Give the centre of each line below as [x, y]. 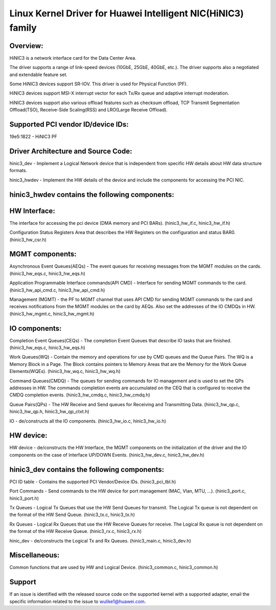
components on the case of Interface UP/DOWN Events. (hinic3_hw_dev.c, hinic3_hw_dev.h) [107, 455]
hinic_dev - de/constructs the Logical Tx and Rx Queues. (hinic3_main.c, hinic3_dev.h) [100, 541]
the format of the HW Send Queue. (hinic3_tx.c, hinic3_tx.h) [72, 515]
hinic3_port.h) [24, 498]
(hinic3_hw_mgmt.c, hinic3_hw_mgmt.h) [52, 314]
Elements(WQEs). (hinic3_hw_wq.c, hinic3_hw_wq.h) [65, 371]
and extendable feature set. [38, 75]
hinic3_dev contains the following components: [87, 469]
